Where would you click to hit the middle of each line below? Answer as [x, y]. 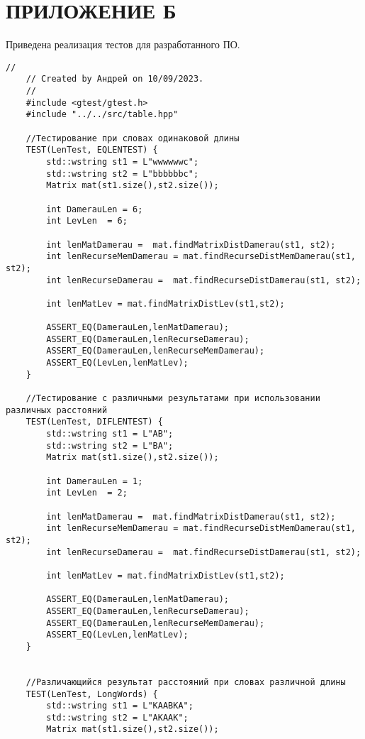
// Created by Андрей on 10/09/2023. [115, 79]
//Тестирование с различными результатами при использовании [173, 399]
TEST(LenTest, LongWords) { [92, 694]
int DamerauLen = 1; [95, 481]
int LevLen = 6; [87, 221]
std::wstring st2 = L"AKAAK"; [117, 717]
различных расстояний [57, 410]
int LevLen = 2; [87, 493]
